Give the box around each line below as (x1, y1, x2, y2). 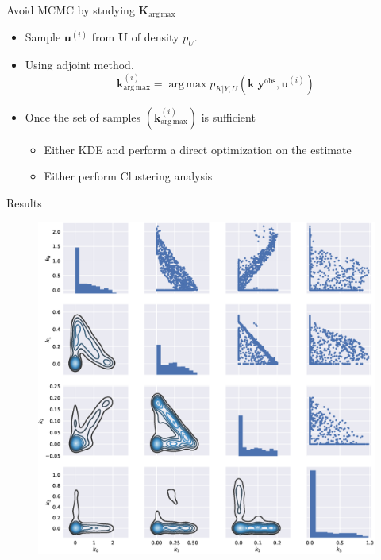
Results (6, 194, 42, 210)
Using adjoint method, (25, 56, 134, 73)
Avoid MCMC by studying (6, 2, 135, 17)
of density (131, 29, 179, 45)
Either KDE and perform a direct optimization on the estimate (44, 141, 352, 157)
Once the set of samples (25, 108, 141, 125)
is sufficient (201, 108, 256, 125)
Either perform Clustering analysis (44, 168, 213, 184)
